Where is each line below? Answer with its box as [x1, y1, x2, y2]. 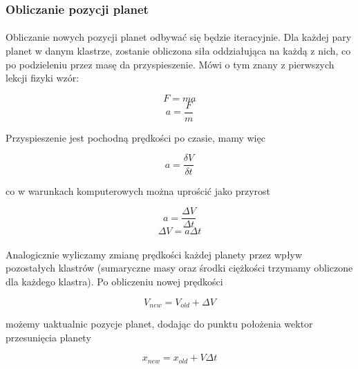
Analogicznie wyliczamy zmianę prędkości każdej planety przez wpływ [6, 247, 303, 261]
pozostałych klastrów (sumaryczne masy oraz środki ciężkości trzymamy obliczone [6, 261, 353, 275]
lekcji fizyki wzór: [6, 70, 79, 85]
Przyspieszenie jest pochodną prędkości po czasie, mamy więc [6, 130, 265, 144]
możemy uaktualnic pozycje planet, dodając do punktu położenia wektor [6, 316, 313, 331]
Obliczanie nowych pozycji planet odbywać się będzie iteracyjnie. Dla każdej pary [6, 30, 352, 44]
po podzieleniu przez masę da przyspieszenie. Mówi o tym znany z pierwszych [6, 57, 335, 71]
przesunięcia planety [6, 330, 91, 344]
